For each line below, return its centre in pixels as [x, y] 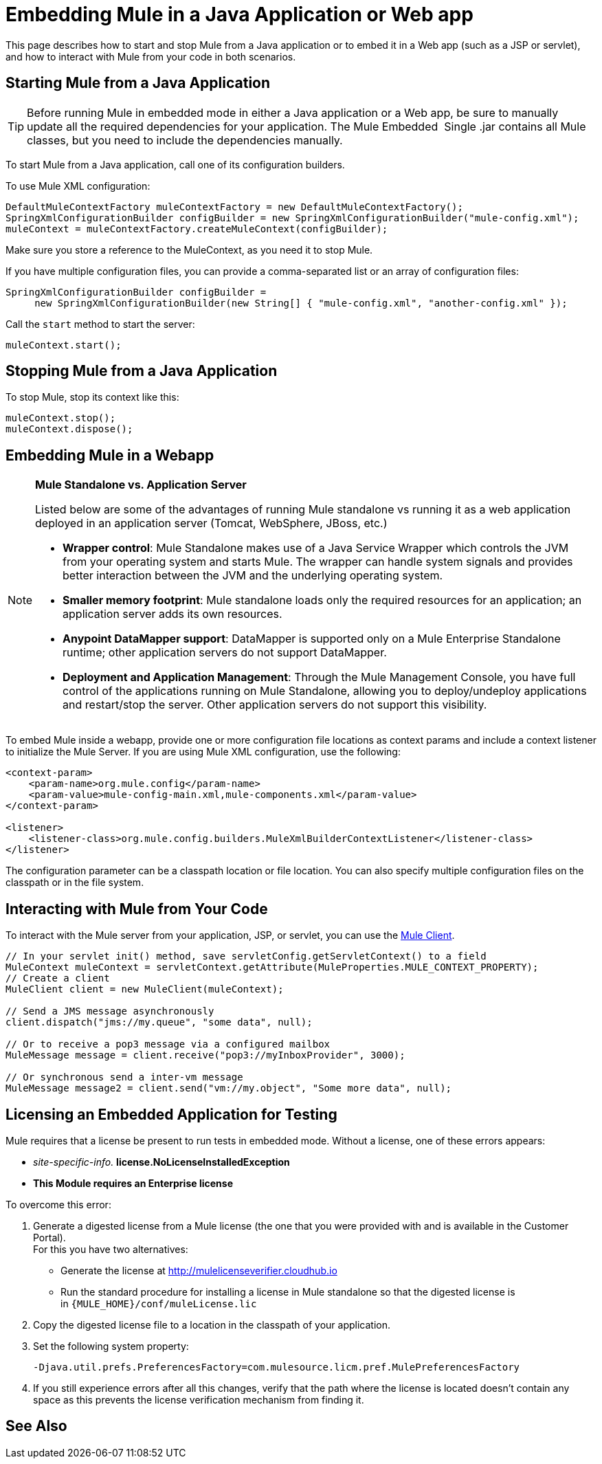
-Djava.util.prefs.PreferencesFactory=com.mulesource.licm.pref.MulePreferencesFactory [277, 1367]
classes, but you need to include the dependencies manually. [185, 140]
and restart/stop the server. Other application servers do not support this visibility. [275, 705]
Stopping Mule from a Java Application [142, 371]
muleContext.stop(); [61, 418]
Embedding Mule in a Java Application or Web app [239, 14]
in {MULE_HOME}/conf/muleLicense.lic [159, 1303]
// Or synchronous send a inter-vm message [124, 1077]
